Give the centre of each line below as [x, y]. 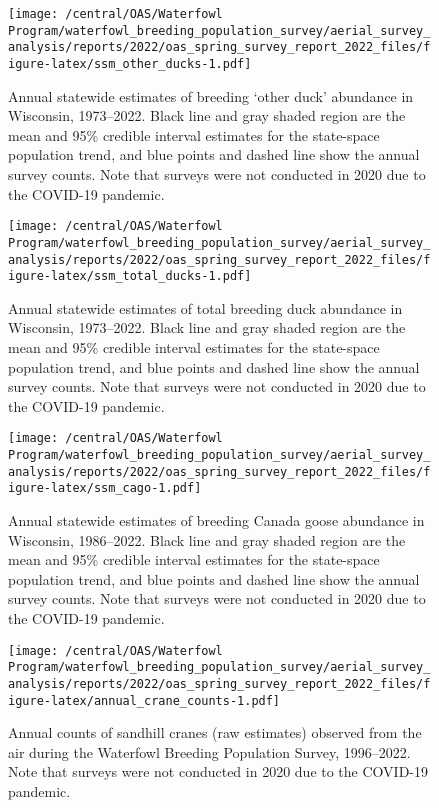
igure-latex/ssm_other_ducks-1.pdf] [130, 63]
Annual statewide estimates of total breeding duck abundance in [205, 307]
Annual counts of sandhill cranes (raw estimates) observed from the [215, 732]
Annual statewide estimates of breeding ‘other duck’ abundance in [211, 95]
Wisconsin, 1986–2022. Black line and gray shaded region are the [207, 539]
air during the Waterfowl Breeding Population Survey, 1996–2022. [209, 751]
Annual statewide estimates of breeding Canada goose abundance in [216, 520]
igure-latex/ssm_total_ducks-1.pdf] [130, 276]
